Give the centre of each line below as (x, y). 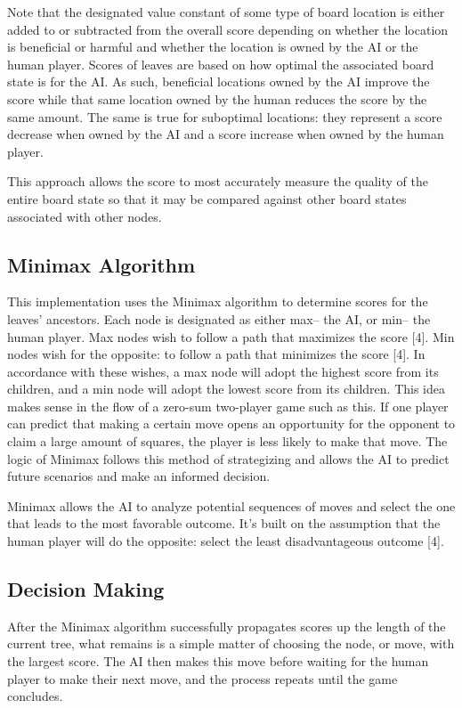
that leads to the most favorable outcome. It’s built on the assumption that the (224, 523)
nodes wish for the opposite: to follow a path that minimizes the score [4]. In (216, 354)
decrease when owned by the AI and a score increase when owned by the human (226, 134)
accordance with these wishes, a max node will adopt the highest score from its (223, 371)
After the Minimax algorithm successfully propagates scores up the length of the (227, 626)
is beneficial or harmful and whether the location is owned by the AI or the (213, 47)
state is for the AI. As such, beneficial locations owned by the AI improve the (219, 81)
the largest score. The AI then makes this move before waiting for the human (218, 661)
